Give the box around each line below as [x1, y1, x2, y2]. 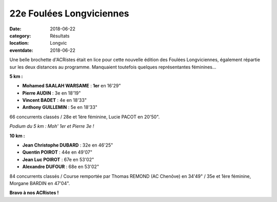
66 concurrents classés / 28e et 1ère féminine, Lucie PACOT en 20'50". [9, 114, 160, 120]
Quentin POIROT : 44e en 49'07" [22, 149, 92, 155]
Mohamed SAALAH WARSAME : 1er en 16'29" [22, 83, 121, 89]
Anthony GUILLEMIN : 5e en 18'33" [22, 104, 97, 111]
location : [9, 40, 29, 46]
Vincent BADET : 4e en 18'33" [22, 97, 87, 103]
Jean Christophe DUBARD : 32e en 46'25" [22, 142, 113, 149]
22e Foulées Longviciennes [9, 8, 129, 19]
